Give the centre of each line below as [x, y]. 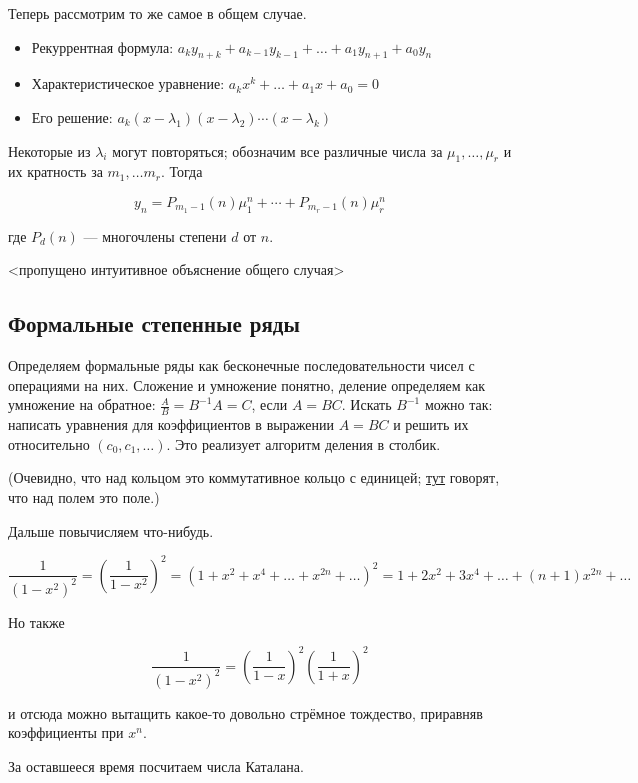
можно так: [458, 404]
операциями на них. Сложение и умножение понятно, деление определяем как [246, 384]
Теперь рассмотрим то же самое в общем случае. [157, 13]
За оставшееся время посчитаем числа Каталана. [156, 765]
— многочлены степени [155, 235]
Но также [36, 621]
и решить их [431, 424]
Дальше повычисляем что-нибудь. [111, 530]
